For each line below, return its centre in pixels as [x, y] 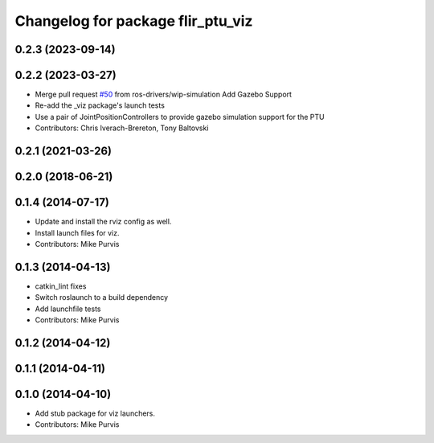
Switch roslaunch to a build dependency [102, 297]
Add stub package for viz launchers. [95, 413]
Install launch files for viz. [77, 232]
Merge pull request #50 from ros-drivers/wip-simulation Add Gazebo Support [164, 94]
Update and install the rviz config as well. [103, 222]
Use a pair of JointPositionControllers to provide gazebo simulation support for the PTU [180, 117]
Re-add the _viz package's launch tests [100, 105]
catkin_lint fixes [61, 286]
